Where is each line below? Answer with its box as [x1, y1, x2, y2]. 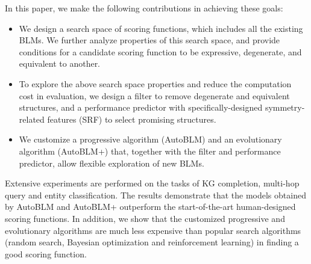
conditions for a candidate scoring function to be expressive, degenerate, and [19, 45, 302, 58]
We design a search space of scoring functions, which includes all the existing [19, 22, 303, 34]
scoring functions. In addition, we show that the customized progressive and [5, 212, 285, 224]
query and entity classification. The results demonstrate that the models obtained [5, 188, 306, 201]
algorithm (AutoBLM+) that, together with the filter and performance [19, 144, 281, 157]
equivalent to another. [19, 57, 101, 70]
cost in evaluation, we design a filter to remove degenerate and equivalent [19, 89, 290, 102]
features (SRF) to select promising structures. [47, 112, 216, 125]
